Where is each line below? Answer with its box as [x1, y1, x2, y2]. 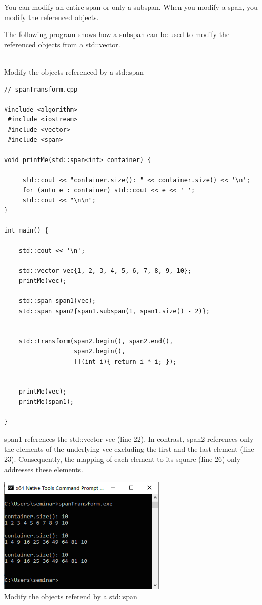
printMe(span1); [18, 398, 74, 405]
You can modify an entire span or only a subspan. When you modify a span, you [4, 2, 258, 12]
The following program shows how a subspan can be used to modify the [4, 29, 230, 40]
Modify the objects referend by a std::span [4, 591, 137, 602]
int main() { [4, 226, 48, 234]
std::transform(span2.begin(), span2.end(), [18, 337, 173, 345]
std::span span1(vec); [18, 297, 96, 305]
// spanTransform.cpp [4, 85, 78, 93]
